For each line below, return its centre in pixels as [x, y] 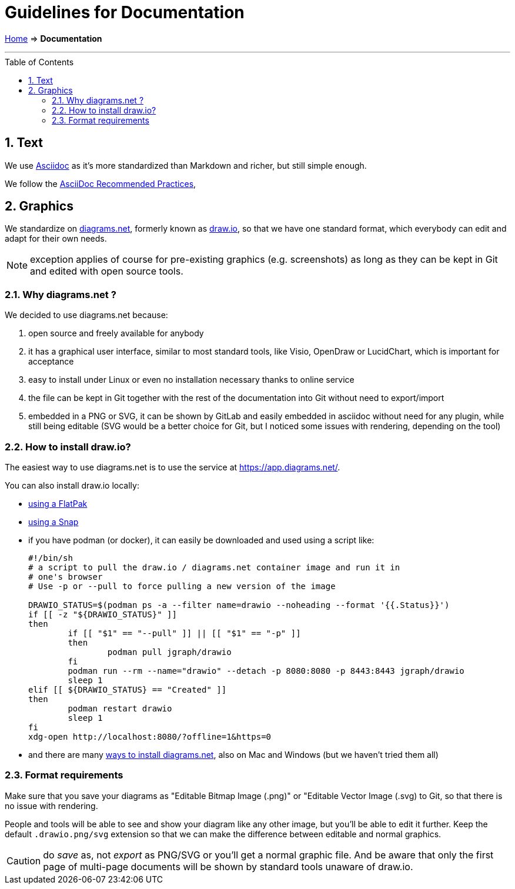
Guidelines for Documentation [125, 12]
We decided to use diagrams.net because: [86, 315]
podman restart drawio [120, 708]
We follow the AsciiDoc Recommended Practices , [101, 183]
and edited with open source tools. [107, 271]
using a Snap [53, 522]
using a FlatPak [58, 503]
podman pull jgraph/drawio [169, 652]
